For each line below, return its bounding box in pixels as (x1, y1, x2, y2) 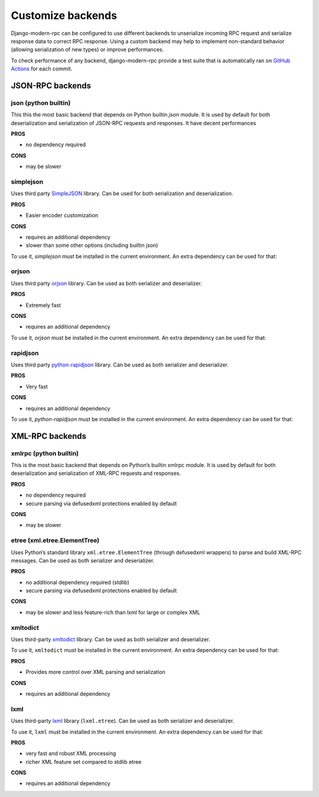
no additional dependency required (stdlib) (25, 579, 130, 586)
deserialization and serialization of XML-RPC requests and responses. (11, 470, 181, 477)
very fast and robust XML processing (25, 750, 116, 757)
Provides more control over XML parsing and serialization (25, 669, 165, 676)
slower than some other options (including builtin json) (25, 242, 158, 249)
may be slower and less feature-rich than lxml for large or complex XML (25, 609, 200, 616)
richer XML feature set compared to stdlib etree (25, 758, 142, 765)
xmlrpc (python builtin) (11, 449, 79, 457)
